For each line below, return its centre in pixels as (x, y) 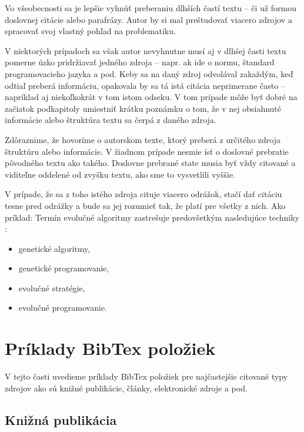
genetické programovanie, (64, 268)
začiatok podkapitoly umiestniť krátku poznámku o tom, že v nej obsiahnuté (143, 108)
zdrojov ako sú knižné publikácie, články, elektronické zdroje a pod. (126, 388)
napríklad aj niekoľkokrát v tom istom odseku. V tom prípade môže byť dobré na (151, 97)
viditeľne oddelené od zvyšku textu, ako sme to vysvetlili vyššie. (120, 174)
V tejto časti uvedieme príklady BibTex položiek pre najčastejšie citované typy (146, 376)
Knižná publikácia (61, 419)
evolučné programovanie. (63, 308)
